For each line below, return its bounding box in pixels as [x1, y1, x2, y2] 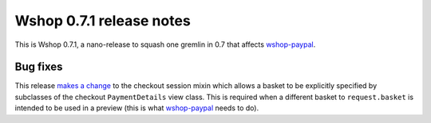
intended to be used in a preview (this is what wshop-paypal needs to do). [14, 103, 259, 113]
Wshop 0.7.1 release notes [14, 12, 191, 29]
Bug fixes [14, 60, 63, 74]
